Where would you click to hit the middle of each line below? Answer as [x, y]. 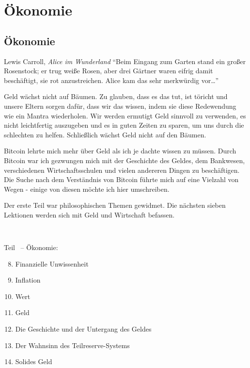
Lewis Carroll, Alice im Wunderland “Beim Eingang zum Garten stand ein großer [125, 61]
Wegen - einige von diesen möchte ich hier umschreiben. [87, 189]
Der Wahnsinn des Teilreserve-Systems [72, 345]
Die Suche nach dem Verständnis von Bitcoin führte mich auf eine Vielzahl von [121, 179]
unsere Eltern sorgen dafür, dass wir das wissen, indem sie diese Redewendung [120, 106]
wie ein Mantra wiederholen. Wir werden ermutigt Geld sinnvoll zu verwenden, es [125, 115]
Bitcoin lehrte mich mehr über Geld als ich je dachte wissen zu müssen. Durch [120, 151]
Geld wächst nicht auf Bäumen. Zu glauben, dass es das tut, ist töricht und [116, 96]
